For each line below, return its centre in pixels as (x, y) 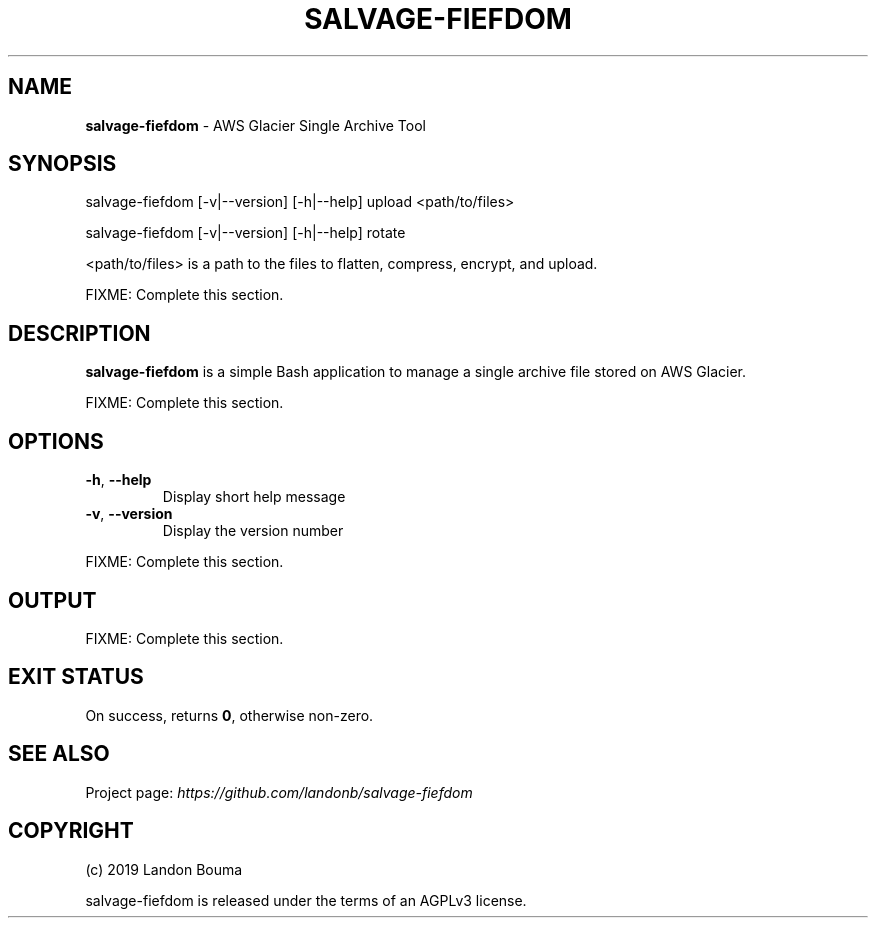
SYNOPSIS (62, 164)
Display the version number (253, 531)
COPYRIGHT (71, 831)
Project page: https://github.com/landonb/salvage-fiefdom (279, 792)
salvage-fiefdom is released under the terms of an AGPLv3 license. (306, 900)
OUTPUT (52, 600)
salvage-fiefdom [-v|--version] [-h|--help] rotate (245, 233)
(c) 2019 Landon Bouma (164, 869)
